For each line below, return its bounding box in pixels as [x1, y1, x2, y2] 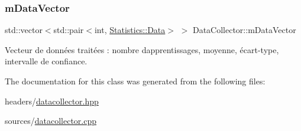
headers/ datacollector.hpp [5, 94, 99, 107]
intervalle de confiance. [5, 55, 88, 67]
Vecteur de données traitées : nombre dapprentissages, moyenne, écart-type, [5, 43, 279, 55]
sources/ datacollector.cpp [5, 114, 97, 127]
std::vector [5, 24, 43, 36]
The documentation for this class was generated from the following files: [5, 75, 266, 87]
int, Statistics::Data [94, 24, 166, 36]
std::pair [53, 24, 84, 36]
